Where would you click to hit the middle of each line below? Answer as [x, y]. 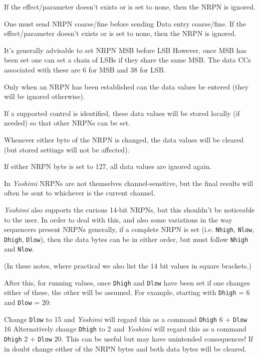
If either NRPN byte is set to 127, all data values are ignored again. [108, 166]
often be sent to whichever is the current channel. [80, 193]
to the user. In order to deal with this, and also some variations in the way [118, 219]
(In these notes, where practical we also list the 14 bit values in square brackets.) [128, 266]
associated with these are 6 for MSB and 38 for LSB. [85, 69]
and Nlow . [19, 249]
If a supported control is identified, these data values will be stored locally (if [122, 113]
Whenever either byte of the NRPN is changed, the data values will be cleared [124, 139]
